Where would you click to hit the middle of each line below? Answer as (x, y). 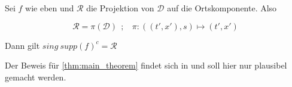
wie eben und (50, 8)
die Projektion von (120, 8)
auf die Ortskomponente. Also (222, 8)
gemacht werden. (36, 77)
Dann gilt (22, 45)
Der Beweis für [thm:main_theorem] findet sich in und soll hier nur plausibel (146, 65)
